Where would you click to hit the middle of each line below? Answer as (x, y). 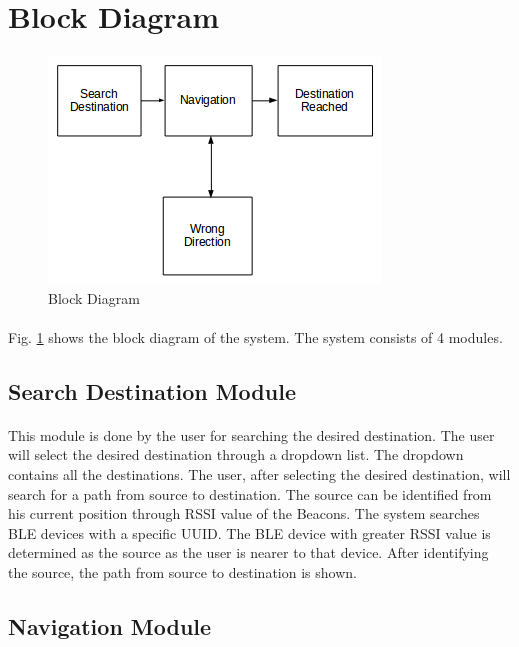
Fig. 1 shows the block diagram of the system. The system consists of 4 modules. (255, 336)
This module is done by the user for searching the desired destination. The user (251, 434)
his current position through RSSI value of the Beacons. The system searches (244, 513)
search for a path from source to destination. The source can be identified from (250, 493)
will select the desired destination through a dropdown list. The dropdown (236, 454)
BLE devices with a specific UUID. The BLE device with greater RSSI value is (249, 532)
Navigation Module (110, 626)
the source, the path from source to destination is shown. (182, 572)
